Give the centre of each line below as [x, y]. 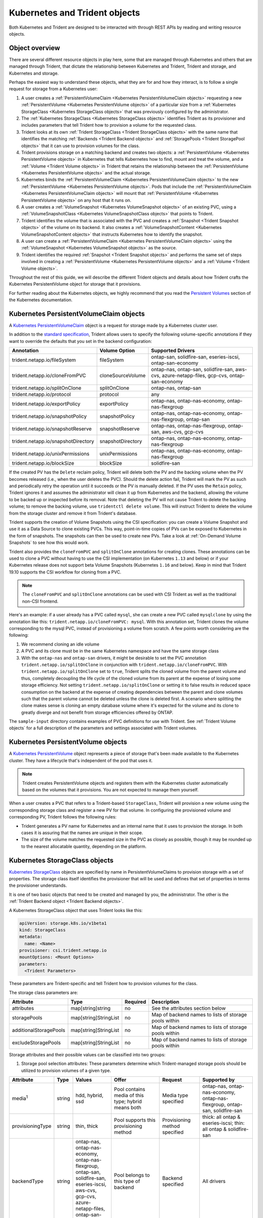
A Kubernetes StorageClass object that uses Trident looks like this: [76, 910]
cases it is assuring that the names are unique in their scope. [82, 833]
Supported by [218, 1080]
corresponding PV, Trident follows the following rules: [63, 817]
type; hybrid [128, 1102]
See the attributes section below [189, 1009]
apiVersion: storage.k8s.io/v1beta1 [63, 923]
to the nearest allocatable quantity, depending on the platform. [84, 846]
